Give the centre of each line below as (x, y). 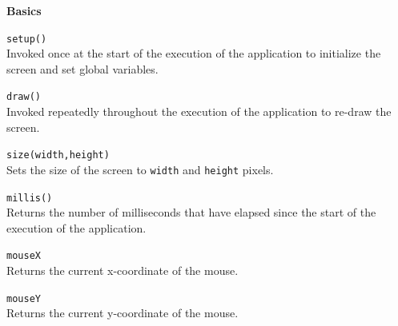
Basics (24, 10)
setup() (27, 39)
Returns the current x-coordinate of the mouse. (123, 270)
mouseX (24, 256)
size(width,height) (58, 155)
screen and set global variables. (82, 68)
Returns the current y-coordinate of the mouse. (123, 313)
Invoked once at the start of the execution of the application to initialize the (194, 53)
